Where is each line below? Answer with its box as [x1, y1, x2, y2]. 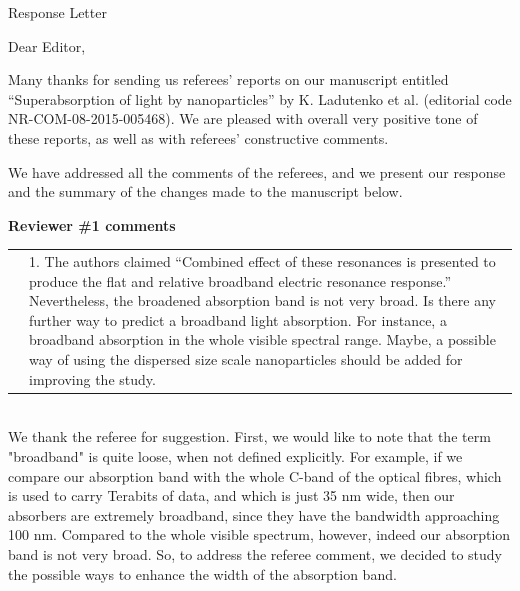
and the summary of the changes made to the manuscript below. [8, 181, 403, 202]
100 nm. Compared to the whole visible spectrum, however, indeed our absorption [8, 524, 511, 545]
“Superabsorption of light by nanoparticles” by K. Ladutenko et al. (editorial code [8, 88, 512, 109]
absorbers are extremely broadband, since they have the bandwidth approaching [8, 504, 500, 525]
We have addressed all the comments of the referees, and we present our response [8, 161, 506, 182]
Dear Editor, [8, 35, 86, 56]
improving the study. [29, 368, 156, 389]
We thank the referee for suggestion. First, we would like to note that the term [8, 426, 491, 447]
